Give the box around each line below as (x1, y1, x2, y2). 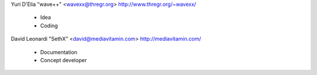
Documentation (40, 48, 77, 55)
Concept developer (40, 56, 87, 63)
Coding (40, 22, 58, 29)
